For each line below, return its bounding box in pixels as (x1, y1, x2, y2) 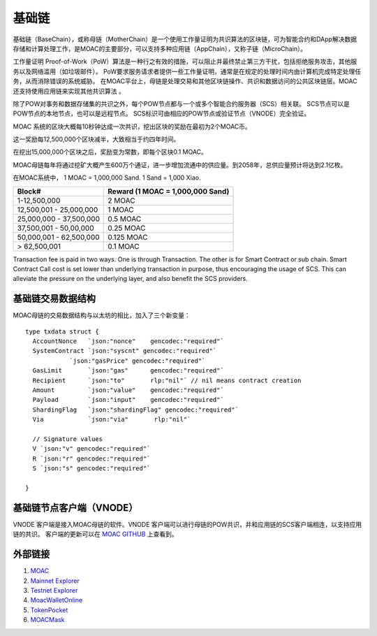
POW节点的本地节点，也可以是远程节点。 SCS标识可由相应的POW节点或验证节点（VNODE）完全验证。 (13, 109, 311, 118)
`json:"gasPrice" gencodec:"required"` (69, 356, 206, 365)
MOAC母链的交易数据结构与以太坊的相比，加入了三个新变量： (13, 311, 191, 319)
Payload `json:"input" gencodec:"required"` (32, 396, 225, 404)
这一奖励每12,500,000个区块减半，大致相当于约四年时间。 (13, 135, 180, 143)
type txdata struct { (25, 327, 99, 335)
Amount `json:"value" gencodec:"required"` (32, 386, 225, 394)
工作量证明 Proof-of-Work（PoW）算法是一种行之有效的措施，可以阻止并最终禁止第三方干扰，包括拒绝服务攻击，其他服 (13, 57, 357, 66)
